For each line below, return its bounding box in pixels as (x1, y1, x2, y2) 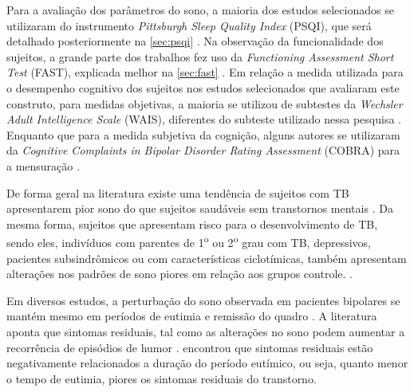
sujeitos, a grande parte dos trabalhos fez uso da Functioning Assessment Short (6, 48, 394, 65)
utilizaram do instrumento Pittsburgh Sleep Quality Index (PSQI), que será (6, 17, 372, 33)
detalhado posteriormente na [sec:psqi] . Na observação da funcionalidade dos (6, 33, 384, 49)
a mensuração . (6, 157, 80, 174)
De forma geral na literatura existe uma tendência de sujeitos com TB (6, 184, 349, 201)
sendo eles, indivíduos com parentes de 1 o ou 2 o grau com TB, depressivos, (6, 232, 371, 250)
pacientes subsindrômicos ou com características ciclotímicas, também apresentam (6, 249, 407, 266)
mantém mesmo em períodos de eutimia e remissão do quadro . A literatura (6, 308, 377, 324)
